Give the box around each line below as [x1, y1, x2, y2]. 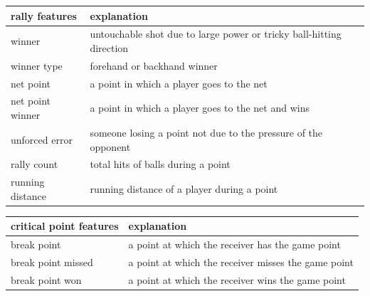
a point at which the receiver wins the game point [128, 272, 346, 287]
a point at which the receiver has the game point [128, 237, 341, 252]
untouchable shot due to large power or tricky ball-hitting [90, 26, 342, 41]
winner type [11, 58, 63, 73]
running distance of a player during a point [90, 181, 278, 196]
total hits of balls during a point [90, 157, 231, 171]
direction [90, 40, 129, 55]
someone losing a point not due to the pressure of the [90, 125, 323, 139]
